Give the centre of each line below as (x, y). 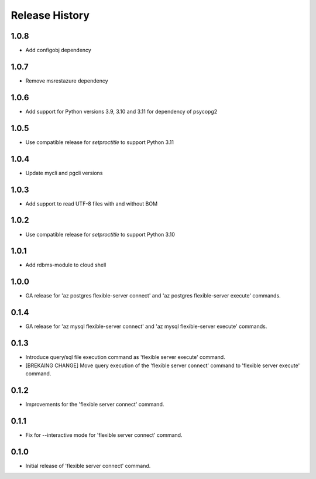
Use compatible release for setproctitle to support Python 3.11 (99, 142)
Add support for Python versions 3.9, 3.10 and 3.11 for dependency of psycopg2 (121, 111)
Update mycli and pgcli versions (64, 173)
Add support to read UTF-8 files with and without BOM (92, 203)
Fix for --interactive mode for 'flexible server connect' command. (104, 435)
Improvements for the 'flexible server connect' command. (95, 404)
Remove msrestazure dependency (67, 81)
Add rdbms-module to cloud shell (66, 265)
